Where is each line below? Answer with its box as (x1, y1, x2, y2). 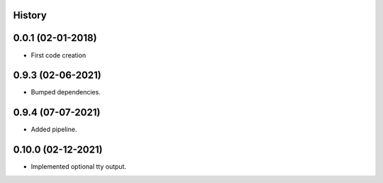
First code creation (30, 50, 87, 60)
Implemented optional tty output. (30, 162, 127, 171)
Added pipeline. (30, 125, 77, 134)
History (13, 9, 48, 21)
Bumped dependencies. (30, 88, 101, 96)
